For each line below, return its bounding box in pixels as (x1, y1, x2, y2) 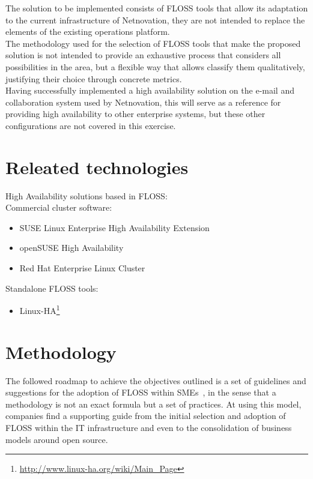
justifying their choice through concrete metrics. (5, 72, 182, 85)
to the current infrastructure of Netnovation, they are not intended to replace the (5, 13, 305, 26)
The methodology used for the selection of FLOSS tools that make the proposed (5, 37, 301, 49)
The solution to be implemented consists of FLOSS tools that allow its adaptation (5, 2, 308, 14)
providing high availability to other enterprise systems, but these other (5, 107, 266, 120)
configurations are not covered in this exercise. (5, 119, 176, 131)
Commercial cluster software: (5, 201, 112, 214)
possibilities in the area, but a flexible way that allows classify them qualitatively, (5, 60, 305, 73)
